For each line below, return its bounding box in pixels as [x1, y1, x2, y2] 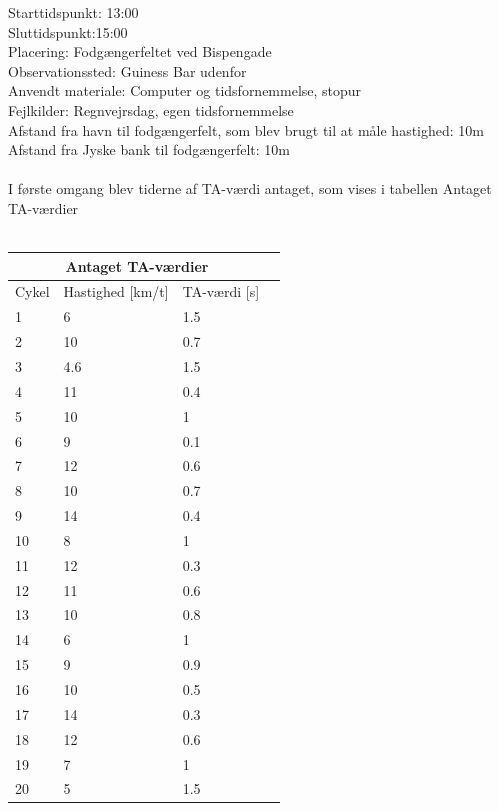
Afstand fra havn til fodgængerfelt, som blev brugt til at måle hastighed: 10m [8, 119, 484, 140]
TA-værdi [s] [182, 281, 260, 302]
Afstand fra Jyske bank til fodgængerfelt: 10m [8, 139, 291, 160]
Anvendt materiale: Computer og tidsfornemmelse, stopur [8, 80, 362, 101]
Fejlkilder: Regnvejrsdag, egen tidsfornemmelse [8, 99, 294, 120]
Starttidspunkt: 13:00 [8, 2, 139, 22]
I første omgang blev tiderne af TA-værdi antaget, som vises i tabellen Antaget [8, 178, 492, 199]
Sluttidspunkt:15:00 [8, 21, 128, 42]
